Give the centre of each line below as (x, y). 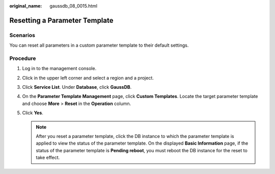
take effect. (48, 158)
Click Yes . (33, 113)
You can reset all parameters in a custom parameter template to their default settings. (99, 45)
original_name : (26, 6)
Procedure (23, 58)
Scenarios (22, 35)
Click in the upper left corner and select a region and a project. (88, 78)
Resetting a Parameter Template (61, 20)
